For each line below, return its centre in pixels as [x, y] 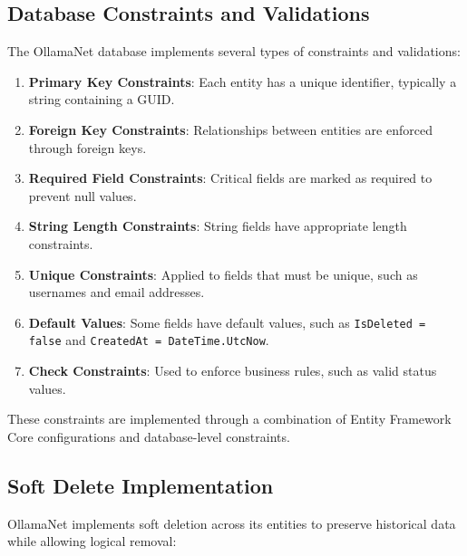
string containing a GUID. [102, 99]
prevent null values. [83, 195]
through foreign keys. [88, 147]
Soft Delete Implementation [141, 485]
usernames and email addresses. [117, 292]
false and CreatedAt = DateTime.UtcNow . [149, 340]
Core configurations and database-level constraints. [149, 436]
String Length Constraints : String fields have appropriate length [218, 226]
